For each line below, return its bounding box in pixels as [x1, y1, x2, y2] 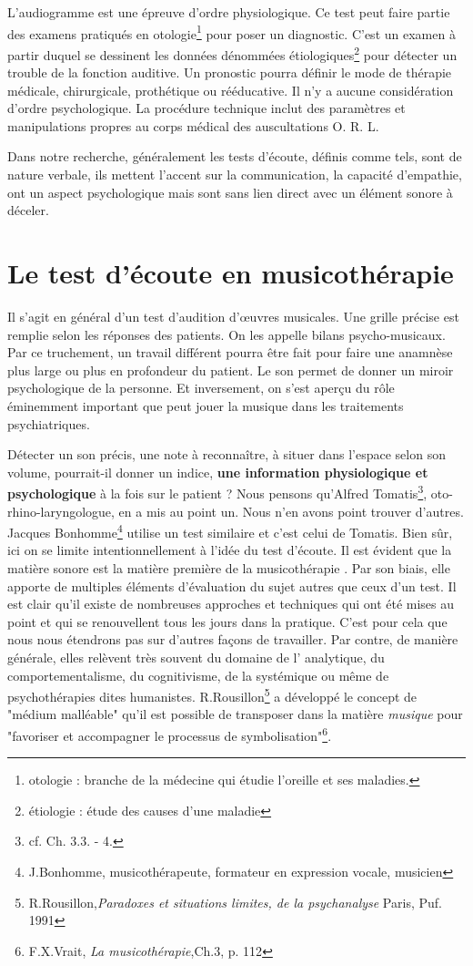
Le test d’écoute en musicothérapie [7, 254, 454, 292]
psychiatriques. [7, 414, 90, 433]
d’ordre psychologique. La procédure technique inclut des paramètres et [7, 98, 406, 118]
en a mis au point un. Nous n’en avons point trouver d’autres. [118, 501, 464, 520]
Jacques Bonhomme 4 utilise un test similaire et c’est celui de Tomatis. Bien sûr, [7, 520, 453, 541]
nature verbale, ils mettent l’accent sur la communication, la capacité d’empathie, [7, 165, 462, 184]
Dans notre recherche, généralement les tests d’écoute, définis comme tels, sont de [7, 147, 462, 166]
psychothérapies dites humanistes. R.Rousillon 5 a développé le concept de [7, 684, 418, 705]
